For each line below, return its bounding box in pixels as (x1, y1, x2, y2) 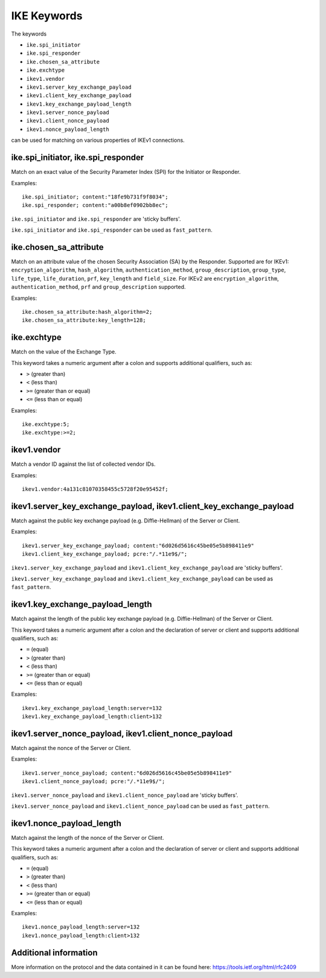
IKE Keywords (11, 9, 83, 22)
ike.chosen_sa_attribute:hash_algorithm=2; (22, 308, 153, 315)
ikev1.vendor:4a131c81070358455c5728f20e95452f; (22, 486, 168, 493)
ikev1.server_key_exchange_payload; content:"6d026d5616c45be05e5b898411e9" (22, 542, 255, 549)
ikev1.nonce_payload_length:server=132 (22, 924, 140, 930)
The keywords (11, 30, 47, 37)
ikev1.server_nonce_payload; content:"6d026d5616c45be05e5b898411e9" (22, 769, 232, 776)
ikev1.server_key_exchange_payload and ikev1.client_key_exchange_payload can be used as (11, 575, 273, 582)
